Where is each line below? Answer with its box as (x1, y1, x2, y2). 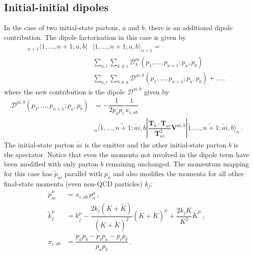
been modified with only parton (4, 159, 98, 169)
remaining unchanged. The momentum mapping (105, 159, 249, 169)
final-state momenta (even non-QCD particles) (4, 178, 143, 188)
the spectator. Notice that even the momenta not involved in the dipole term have (4, 149, 250, 159)
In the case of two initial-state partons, (4, 22, 120, 33)
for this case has (4, 168, 52, 179)
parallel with (64, 168, 102, 179)
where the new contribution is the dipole (4, 86, 125, 96)
